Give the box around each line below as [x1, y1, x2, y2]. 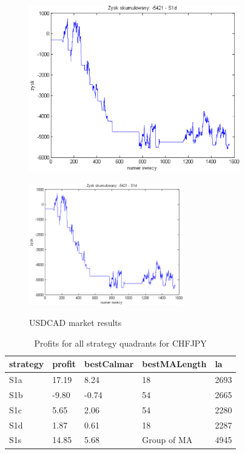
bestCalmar [84, 357, 134, 370]
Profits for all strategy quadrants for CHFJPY [34, 336, 207, 349]
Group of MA [142, 433, 193, 446]
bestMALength [142, 357, 207, 370]
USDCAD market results [29, 316, 122, 328]
